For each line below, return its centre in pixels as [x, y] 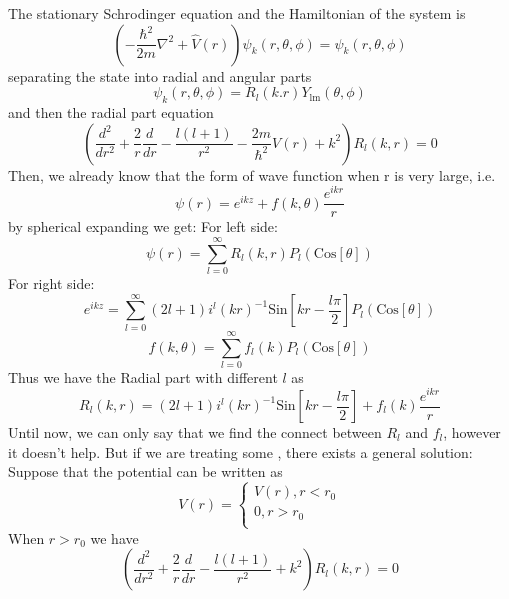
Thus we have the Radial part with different [143, 376]
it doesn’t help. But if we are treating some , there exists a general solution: [240, 451]
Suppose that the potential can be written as [145, 471]
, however [472, 432]
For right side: [51, 283]
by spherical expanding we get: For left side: [143, 226]
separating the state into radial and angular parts [160, 75]
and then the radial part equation [111, 111]
